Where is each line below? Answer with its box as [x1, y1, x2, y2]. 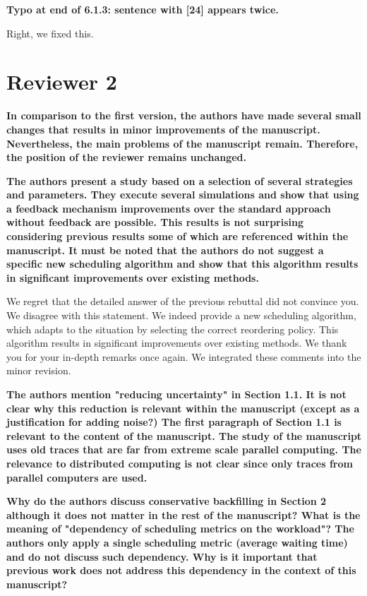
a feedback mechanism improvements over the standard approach [6, 201, 331, 215]
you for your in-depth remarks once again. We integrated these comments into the [6, 349, 361, 364]
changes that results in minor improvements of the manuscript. [6, 121, 320, 136]
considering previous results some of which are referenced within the [6, 229, 349, 244]
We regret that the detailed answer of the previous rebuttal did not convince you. [6, 294, 359, 309]
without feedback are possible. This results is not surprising [6, 215, 304, 230]
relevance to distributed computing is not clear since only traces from [6, 455, 353, 470]
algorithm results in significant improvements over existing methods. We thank [6, 335, 347, 350]
